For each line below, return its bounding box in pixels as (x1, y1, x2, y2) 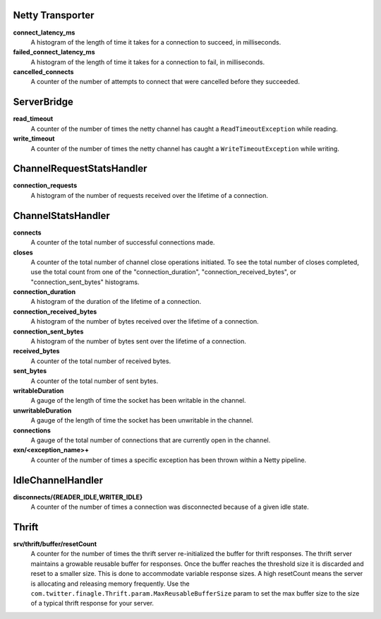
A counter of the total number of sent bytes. (30, 377, 159, 385)
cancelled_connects (13, 68, 74, 76)
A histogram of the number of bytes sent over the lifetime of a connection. (30, 337, 246, 346)
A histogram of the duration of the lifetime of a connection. (30, 297, 202, 306)
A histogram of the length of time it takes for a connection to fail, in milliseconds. (30, 57, 265, 66)
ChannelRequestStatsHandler (13, 163, 147, 175)
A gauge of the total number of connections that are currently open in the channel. (30, 435, 271, 444)
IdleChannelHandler (13, 474, 104, 486)
